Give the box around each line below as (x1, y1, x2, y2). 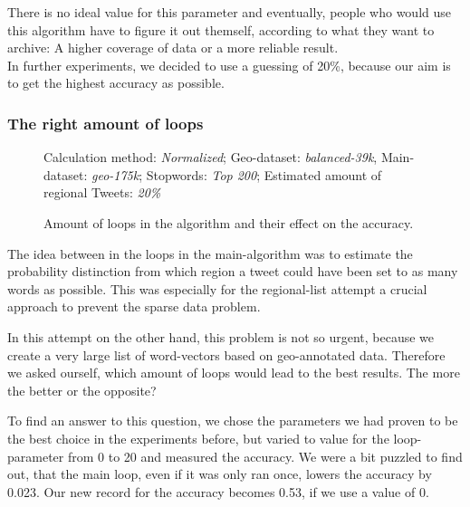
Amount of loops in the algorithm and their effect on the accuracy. (43, 213, 414, 232)
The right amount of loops (7, 111, 204, 134)
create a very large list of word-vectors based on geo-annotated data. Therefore (7, 345, 446, 364)
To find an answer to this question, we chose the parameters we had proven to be (7, 411, 458, 430)
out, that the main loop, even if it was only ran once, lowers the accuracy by (7, 464, 432, 483)
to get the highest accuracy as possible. (7, 73, 225, 92)
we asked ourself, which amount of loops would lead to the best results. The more (7, 363, 460, 382)
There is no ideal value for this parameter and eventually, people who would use (7, 3, 451, 21)
